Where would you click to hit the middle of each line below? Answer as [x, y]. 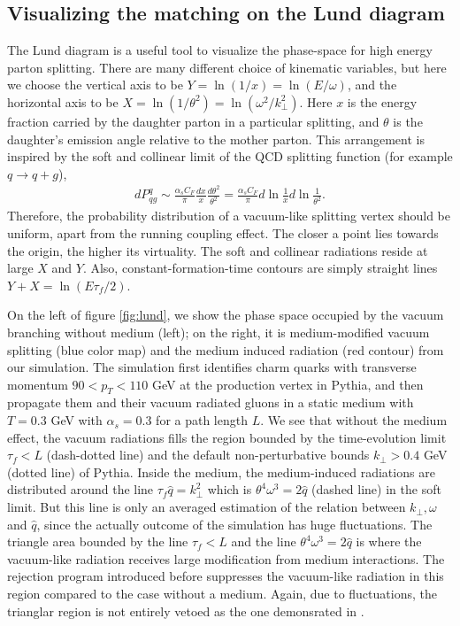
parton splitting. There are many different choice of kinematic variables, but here [227, 67]
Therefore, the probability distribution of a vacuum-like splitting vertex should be [229, 216]
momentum [38, 384]
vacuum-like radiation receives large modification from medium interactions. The [226, 558]
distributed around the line [80, 489]
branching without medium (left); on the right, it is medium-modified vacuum [218, 332]
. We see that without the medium [354, 420]
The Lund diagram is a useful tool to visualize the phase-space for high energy [220, 50]
